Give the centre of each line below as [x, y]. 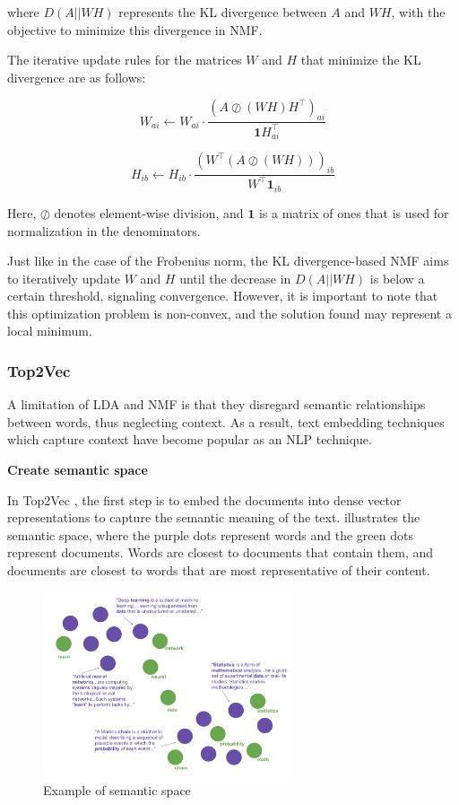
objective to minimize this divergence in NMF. [135, 29]
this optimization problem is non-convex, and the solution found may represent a [229, 313]
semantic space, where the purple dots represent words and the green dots [210, 534]
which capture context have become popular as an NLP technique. [190, 439]
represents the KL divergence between [223, 12]
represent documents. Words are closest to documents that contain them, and [221, 552]
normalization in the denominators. [104, 230]
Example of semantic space [117, 789]
